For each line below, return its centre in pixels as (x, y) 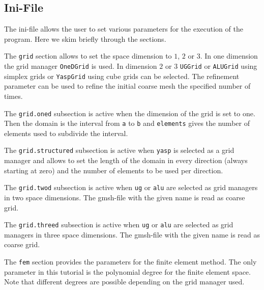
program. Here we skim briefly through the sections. (85, 38)
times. (13, 96)
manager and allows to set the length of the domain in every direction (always (126, 160)
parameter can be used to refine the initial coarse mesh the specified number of (127, 86)
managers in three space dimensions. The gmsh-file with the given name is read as (132, 234)
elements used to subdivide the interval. (66, 133)
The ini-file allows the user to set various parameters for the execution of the (124, 29)
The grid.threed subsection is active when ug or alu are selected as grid (119, 225)
